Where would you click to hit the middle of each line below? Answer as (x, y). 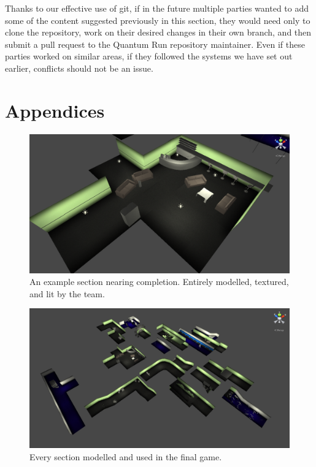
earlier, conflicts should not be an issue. (79, 68)
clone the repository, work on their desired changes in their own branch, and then (158, 32)
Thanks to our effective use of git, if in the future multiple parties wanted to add (157, 8)
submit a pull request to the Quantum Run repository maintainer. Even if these (155, 44)
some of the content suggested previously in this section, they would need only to (158, 20)
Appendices (55, 110)
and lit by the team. (67, 293)
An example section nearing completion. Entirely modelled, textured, (159, 282)
